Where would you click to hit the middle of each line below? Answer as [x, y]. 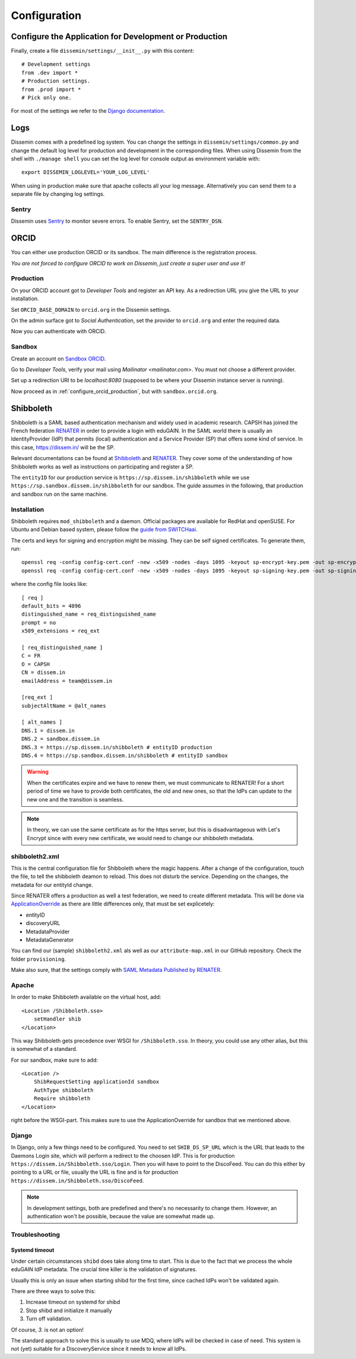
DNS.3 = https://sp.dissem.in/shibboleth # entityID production [117, 747]
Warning [38, 772]
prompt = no [39, 623]
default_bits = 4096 [51, 606]
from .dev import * [50, 72]
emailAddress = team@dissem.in [67, 681]
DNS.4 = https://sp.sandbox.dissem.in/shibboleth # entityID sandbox [125, 756]
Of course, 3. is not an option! [47, 1329]
